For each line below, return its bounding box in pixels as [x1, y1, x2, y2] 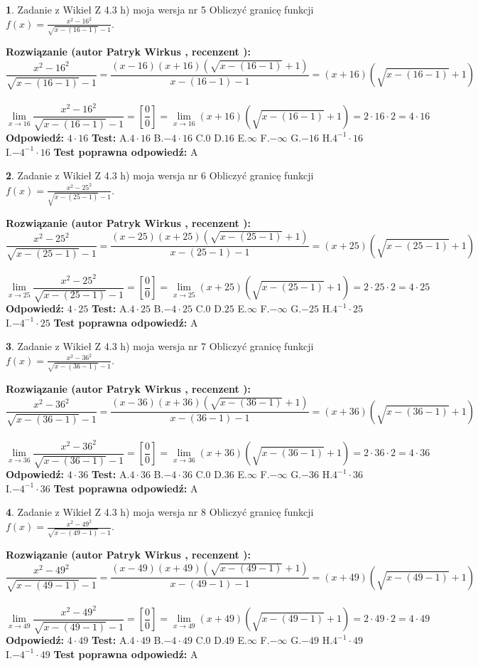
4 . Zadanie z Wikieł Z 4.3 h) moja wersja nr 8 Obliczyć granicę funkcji [6, 504, 314, 519]
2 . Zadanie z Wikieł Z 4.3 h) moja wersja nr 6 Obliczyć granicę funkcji [6, 168, 314, 183]
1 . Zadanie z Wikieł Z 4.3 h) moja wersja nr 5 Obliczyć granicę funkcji [6, 2, 314, 16]
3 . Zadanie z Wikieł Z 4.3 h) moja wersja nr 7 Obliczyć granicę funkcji [6, 339, 314, 354]
